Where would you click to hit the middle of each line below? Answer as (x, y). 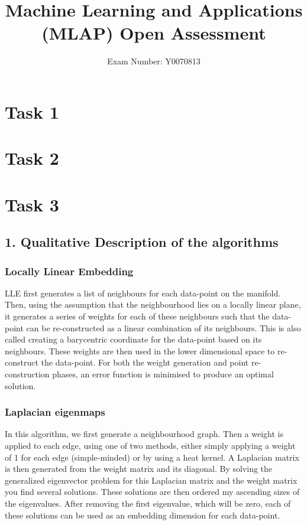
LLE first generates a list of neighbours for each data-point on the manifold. (143, 293)
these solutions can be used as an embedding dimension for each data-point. (143, 515)
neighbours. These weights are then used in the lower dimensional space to (140, 350)
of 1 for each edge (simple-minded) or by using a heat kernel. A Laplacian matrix (152, 457)
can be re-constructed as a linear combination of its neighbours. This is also (164, 327)
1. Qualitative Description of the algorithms (142, 242)
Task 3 (32, 204)
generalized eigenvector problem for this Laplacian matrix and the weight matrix (151, 480)
